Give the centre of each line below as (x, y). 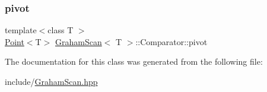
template (21, 30)
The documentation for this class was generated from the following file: (134, 61)
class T (61, 30)
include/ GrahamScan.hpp (51, 81)
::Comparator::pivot (171, 41)
